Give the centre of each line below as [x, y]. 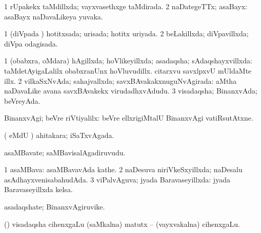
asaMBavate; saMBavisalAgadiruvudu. [65, 152]
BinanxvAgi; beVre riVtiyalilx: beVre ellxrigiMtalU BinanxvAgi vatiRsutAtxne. [129, 118]
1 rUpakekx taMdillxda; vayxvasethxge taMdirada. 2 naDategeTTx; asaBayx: [126, 6]
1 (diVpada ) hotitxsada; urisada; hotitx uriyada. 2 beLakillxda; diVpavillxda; [126, 33]
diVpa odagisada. [31, 43]
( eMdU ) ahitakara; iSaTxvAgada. [59, 135]
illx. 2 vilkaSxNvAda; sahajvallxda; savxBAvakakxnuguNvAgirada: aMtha [121, 80]
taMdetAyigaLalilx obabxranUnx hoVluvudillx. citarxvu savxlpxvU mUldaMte [128, 70]
